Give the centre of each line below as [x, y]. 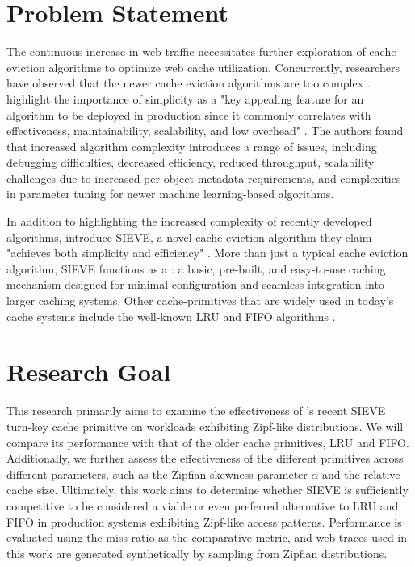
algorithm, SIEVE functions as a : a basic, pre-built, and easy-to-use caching [196, 268]
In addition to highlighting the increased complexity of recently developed [189, 221]
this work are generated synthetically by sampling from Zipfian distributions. [197, 553]
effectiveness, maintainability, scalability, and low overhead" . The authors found [205, 131]
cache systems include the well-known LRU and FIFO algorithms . [171, 316]
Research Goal [89, 372]
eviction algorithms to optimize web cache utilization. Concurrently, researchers [203, 67]
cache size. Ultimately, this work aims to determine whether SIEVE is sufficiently [207, 490]
